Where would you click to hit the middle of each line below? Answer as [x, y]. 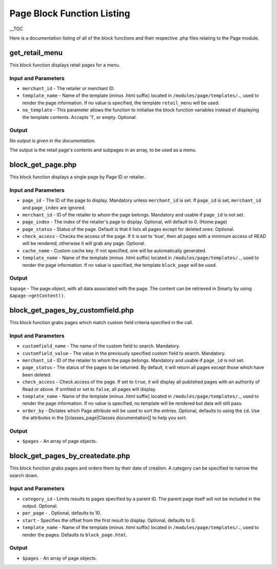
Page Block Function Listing [70, 13]
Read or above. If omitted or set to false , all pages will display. [89, 389]
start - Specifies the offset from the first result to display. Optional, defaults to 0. [109, 520]
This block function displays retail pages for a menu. [65, 65]
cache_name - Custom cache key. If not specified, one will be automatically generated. [114, 250]
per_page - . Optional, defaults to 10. [62, 513]
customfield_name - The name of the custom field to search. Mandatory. [101, 346]
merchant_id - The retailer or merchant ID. [68, 88]
